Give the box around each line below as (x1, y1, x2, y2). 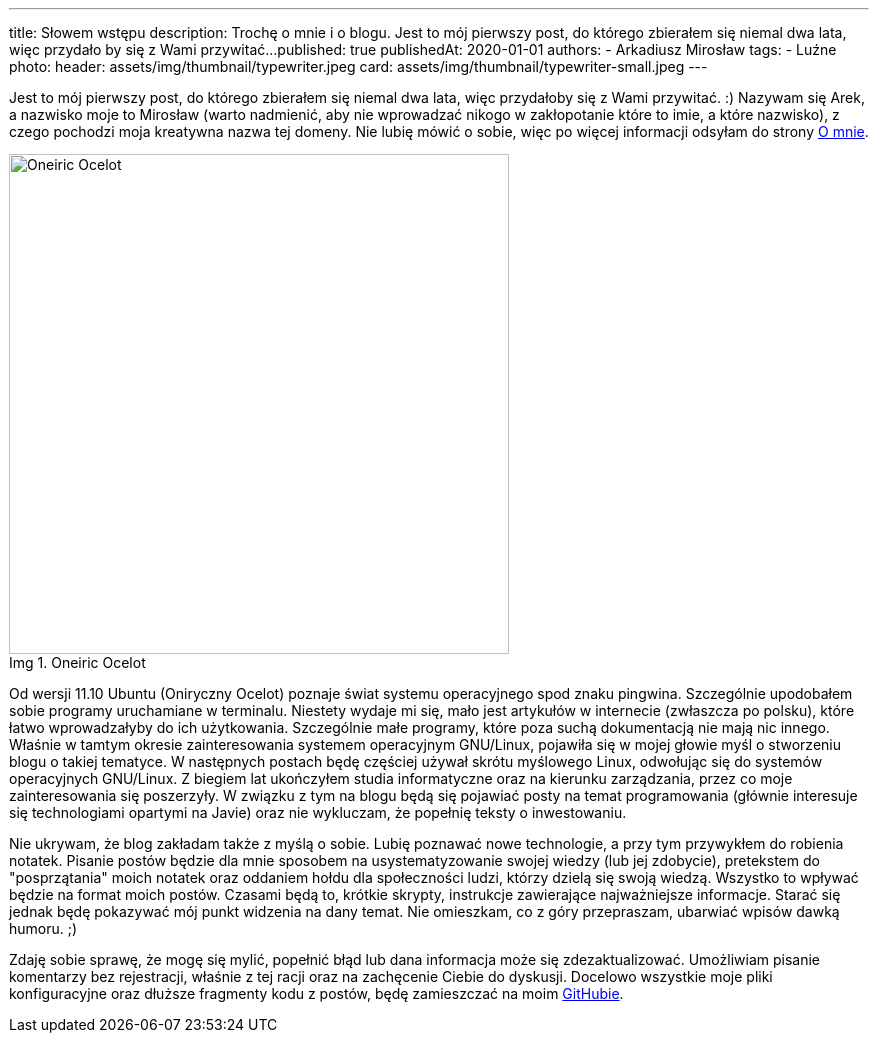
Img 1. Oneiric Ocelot (9, 654, 146, 671)
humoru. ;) (9, 920, 78, 937)
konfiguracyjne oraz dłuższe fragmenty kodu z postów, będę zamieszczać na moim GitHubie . (9, 985, 624, 1002)
